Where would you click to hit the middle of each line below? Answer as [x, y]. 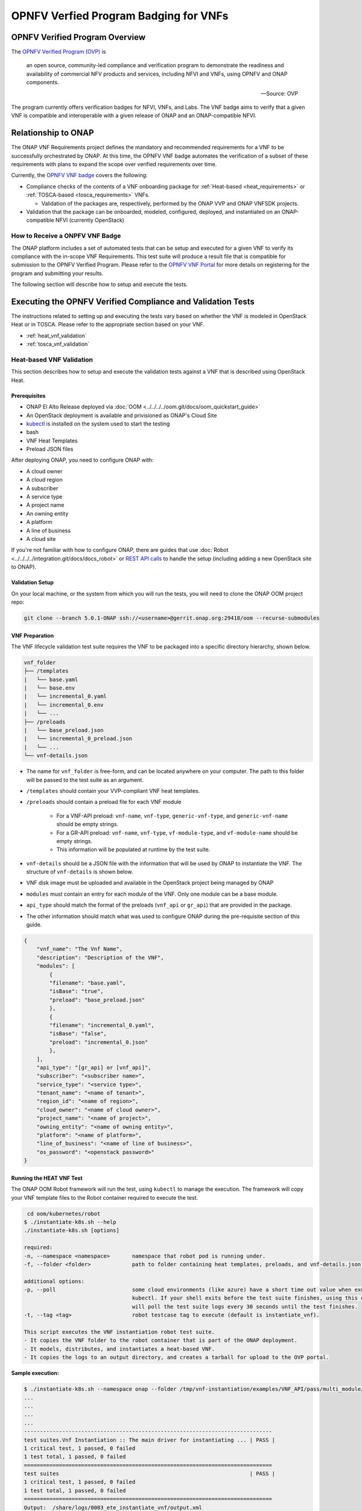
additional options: [54, 1281]
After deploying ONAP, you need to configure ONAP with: [82, 460]
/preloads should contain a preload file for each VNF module [104, 802]
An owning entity [47, 513]
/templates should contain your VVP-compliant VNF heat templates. [113, 791]
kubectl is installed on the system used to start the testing [98, 424]
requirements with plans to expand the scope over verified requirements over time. [114, 164]
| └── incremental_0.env [64, 705]
